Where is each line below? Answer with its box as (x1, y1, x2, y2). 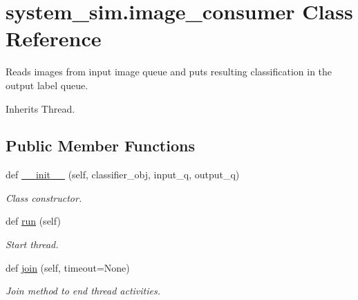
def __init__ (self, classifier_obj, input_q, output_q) (6, 167, 240, 182)
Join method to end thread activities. (6, 283, 160, 298)
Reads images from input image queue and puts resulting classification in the (6, 64, 332, 79)
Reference (6, 24, 102, 53)
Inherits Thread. (6, 101, 75, 115)
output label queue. (6, 77, 88, 92)
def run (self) (6, 214, 61, 228)
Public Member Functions (6, 135, 195, 156)
